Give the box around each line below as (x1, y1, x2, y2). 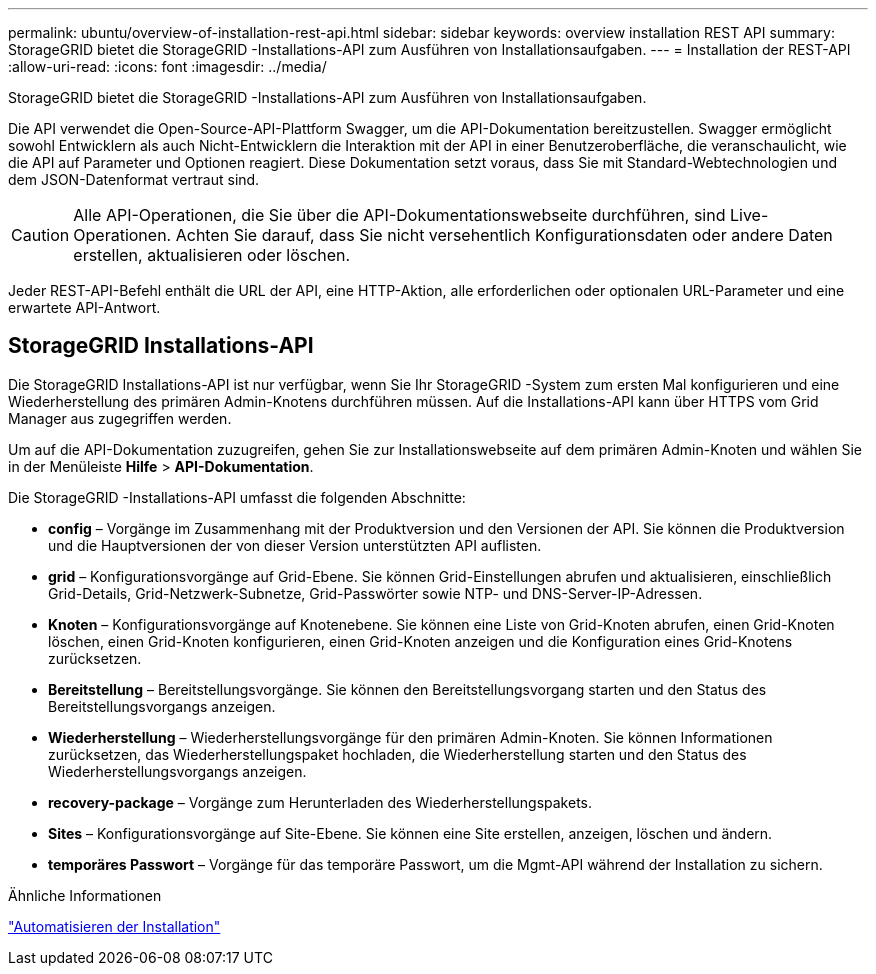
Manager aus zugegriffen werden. (8, 409, 232, 427)
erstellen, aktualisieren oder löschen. (73, 245, 351, 265)
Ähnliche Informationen (8, 886, 162, 904)
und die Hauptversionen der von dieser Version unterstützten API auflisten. (48, 536, 542, 554)
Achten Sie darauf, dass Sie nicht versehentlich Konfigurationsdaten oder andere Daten (175, 225, 833, 245)
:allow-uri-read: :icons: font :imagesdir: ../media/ (8, 58, 327, 75)
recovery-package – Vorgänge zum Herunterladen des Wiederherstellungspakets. (48, 793, 593, 811)
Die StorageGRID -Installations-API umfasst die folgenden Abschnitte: (8, 488, 466, 506)
